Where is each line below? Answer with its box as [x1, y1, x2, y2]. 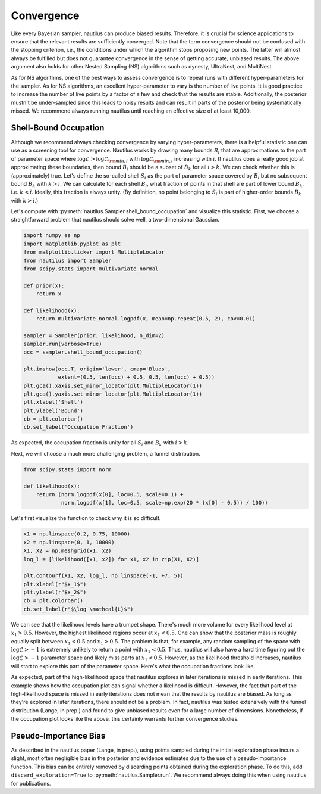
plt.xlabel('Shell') [23, 399, 83, 406]
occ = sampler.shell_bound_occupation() [23, 348, 143, 356]
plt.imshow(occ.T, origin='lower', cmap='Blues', [23, 365, 171, 372]
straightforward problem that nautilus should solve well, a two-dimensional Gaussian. [11, 216, 220, 223]
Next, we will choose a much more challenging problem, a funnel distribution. [11, 450, 200, 457]
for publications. [11, 780, 51, 787]
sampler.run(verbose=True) [23, 340, 102, 347]
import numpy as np [23, 232, 80, 239]
